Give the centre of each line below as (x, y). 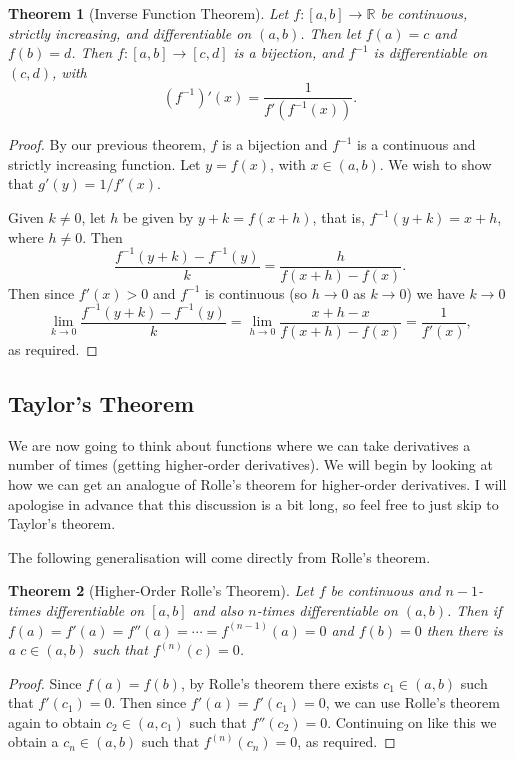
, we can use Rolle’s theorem (412, 702)
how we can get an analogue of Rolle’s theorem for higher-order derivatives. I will (257, 483)
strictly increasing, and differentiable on (130, 32)
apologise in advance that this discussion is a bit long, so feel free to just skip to (253, 503)
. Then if (474, 609)
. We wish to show (435, 163)
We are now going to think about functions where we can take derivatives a (239, 444)
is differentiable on (430, 52)
